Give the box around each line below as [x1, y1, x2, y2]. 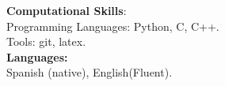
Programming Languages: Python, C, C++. [6, 17, 219, 34]
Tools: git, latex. [6, 33, 86, 50]
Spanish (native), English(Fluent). [6, 64, 173, 80]
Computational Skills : [6, 2, 127, 18]
